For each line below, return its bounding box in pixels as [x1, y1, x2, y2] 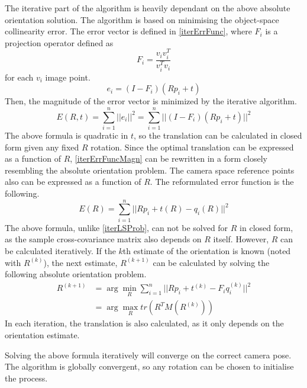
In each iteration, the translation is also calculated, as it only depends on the [5, 317, 284, 329]
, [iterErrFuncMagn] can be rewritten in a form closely [70, 152, 267, 165]
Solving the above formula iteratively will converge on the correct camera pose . [5, 348, 292, 361]
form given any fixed [5, 140, 79, 153]
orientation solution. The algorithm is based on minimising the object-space [5, 13, 279, 25]
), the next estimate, [43, 256, 118, 268]
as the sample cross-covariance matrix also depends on [5, 233, 202, 245]
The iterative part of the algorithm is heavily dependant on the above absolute [5, 2, 290, 14]
